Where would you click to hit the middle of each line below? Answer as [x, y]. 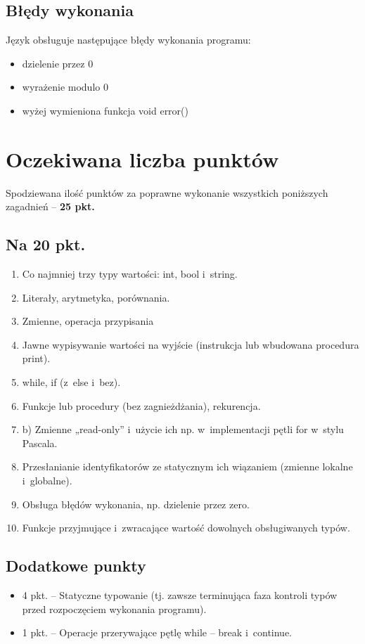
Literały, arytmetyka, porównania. [96, 297]
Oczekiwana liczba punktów [142, 159]
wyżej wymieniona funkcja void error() [105, 110]
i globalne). [47, 481]
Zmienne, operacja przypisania [88, 321]
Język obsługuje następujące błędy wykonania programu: [128, 40]
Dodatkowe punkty [76, 566]
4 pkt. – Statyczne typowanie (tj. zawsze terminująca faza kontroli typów [180, 595]
